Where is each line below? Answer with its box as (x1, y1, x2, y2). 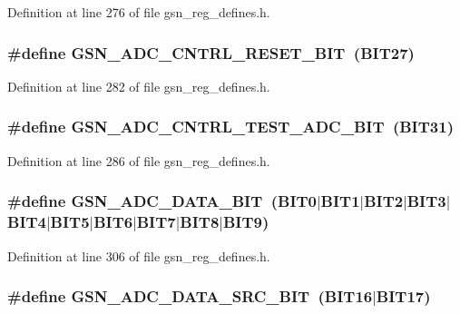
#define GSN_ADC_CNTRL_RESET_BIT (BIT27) (7, 41, 415, 64)
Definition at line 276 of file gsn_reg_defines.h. (7, 3, 270, 21)
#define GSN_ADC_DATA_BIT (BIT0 (7, 190, 318, 212)
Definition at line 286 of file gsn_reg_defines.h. (7, 151, 270, 170)
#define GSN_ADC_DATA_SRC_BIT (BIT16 (7, 285, 373, 308)
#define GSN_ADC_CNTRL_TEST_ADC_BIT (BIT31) (7, 115, 454, 138)
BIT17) (376, 285, 431, 308)
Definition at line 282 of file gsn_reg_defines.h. (7, 76, 270, 95)
